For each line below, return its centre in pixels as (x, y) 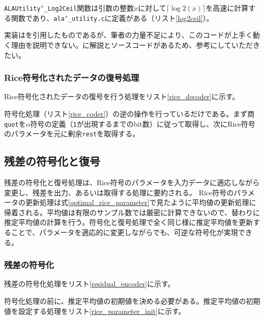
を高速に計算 (227, 8)
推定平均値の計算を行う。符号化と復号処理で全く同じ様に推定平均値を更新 (129, 222)
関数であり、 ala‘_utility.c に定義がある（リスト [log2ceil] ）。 (112, 18)
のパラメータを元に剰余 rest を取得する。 (72, 134)
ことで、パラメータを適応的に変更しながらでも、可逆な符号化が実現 (124, 232)
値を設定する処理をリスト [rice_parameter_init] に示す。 (95, 311)
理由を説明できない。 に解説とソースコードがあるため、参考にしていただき (135, 45)
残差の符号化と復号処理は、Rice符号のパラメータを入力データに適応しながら (132, 182)
